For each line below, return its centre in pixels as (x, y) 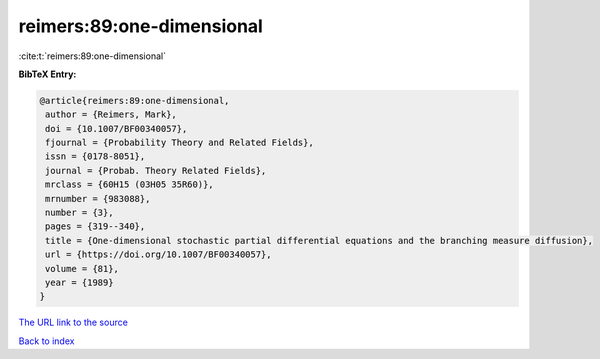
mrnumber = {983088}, (98, 198)
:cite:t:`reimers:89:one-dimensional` (92, 56)
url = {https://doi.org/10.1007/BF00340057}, (158, 254)
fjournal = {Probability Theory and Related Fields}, (179, 143)
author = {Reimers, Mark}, (111, 114)
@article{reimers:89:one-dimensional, (134, 100)
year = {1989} (79, 282)
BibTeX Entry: (47, 74)
